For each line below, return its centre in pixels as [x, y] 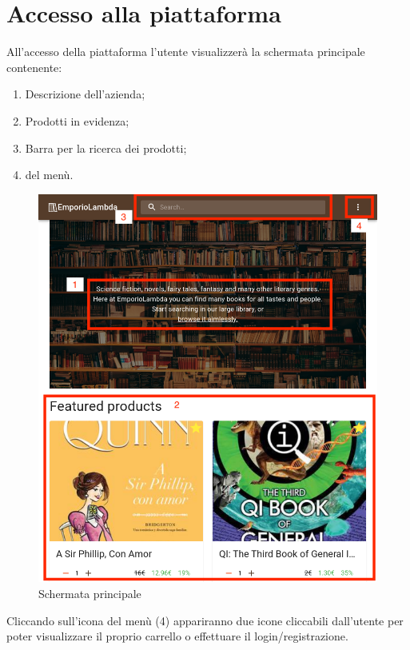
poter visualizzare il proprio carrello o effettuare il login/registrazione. [177, 636]
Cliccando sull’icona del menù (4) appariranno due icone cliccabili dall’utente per [205, 620]
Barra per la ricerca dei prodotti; [106, 148]
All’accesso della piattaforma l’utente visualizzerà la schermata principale [186, 52]
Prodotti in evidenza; [77, 120]
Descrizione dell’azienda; [85, 94]
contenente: [34, 67]
